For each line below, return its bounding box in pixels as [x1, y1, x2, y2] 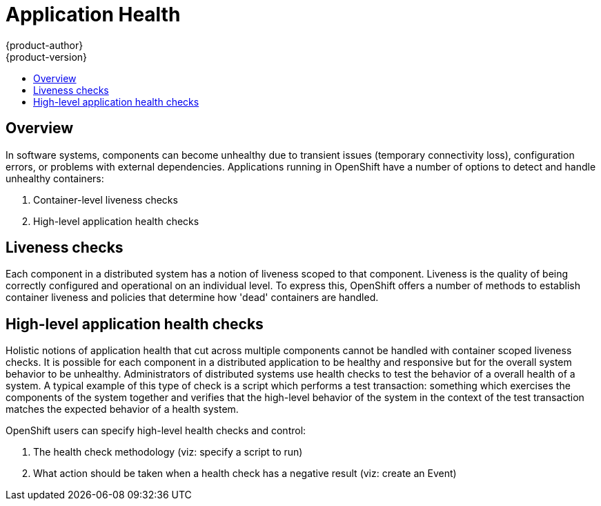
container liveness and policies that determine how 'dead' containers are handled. [6, 291, 379, 304]
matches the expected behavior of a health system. [6, 403, 239, 416]
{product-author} [6, 39, 83, 51]
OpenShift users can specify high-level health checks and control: [6, 425, 306, 437]
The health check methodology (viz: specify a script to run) [33, 446, 303, 458]
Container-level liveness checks [33, 193, 178, 206]
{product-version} [6, 50, 88, 63]
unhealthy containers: [6, 172, 104, 184]
